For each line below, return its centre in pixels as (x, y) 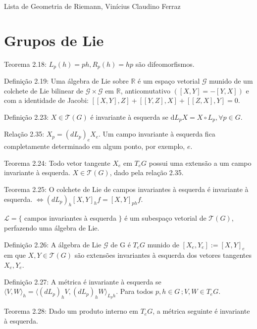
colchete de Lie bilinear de (44, 90)
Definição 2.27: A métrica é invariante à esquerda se (83, 281)
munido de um (231, 81)
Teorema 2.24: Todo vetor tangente (57, 163)
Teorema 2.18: (25, 64)
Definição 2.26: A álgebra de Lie (53, 244)
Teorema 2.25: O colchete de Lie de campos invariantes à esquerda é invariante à (126, 189)
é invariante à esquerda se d (132, 117)
